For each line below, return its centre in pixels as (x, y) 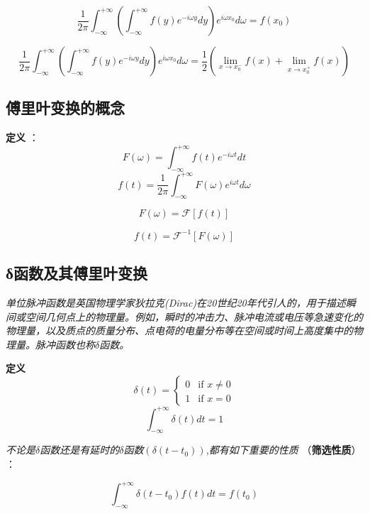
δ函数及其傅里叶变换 (77, 273)
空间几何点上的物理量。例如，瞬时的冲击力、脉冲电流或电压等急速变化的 (194, 316)
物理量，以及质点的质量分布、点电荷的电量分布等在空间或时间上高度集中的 (179, 330)
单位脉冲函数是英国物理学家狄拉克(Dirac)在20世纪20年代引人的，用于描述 (176, 303)
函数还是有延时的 (80, 450)
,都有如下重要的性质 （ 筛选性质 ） (284, 450)
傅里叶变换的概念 (65, 108)
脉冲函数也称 (65, 344)
